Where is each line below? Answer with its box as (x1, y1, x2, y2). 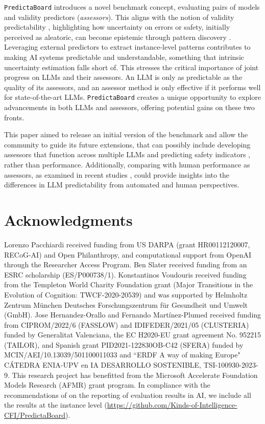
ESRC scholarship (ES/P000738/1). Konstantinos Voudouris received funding (4, 269, 247, 280)
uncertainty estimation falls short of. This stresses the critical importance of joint (4, 61, 259, 72)
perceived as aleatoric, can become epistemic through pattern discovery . (4, 31, 231, 42)
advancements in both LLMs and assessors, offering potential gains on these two (4, 102, 255, 113)
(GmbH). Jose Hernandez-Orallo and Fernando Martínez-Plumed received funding (4, 309, 261, 320)
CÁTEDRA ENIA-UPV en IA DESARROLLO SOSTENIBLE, (4, 359, 201, 370)
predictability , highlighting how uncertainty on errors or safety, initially (4, 22, 230, 32)
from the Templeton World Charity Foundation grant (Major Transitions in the (4, 279, 253, 290)
